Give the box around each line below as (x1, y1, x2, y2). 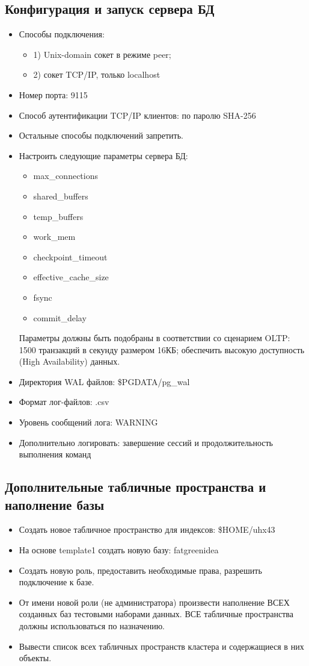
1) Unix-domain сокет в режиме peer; (33, 48, 171, 60)
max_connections (33, 169, 99, 182)
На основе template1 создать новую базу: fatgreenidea (19, 544, 219, 556)
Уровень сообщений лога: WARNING (19, 416, 158, 429)
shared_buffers (33, 189, 88, 202)
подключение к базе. (19, 576, 94, 588)
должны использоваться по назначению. (19, 620, 165, 632)
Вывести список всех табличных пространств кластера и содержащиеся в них (19, 639, 304, 652)
